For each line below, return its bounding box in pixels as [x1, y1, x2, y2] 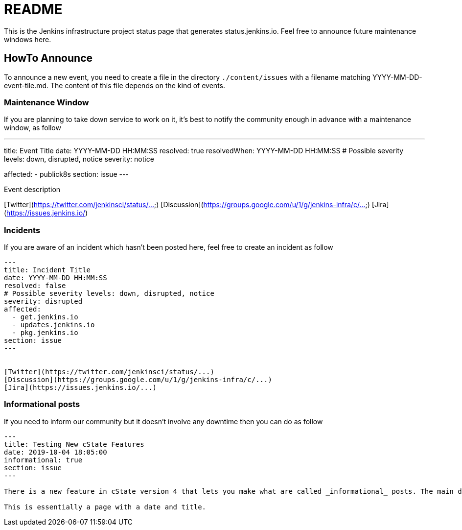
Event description [4, 185, 61, 194]
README [4, 1, 63, 18]
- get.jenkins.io [12, 313, 78, 321]
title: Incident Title [4, 266, 91, 274]
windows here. [4, 35, 51, 44]
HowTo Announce [4, 52, 93, 65]
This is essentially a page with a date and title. [4, 503, 207, 511]
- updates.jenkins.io [12, 321, 95, 329]
